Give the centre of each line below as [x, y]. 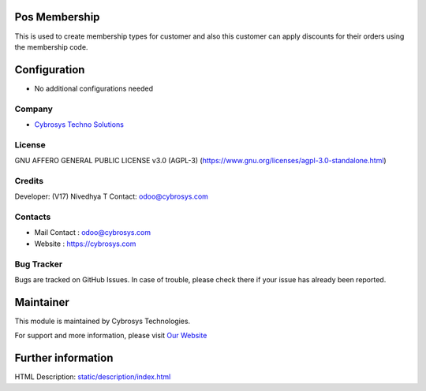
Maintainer [42, 302]
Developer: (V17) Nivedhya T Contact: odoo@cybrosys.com [112, 196]
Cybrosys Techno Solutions [79, 124]
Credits [29, 181]
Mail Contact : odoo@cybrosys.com [93, 233]
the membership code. [51, 47]
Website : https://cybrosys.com [85, 244]
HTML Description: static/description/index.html [93, 377]
